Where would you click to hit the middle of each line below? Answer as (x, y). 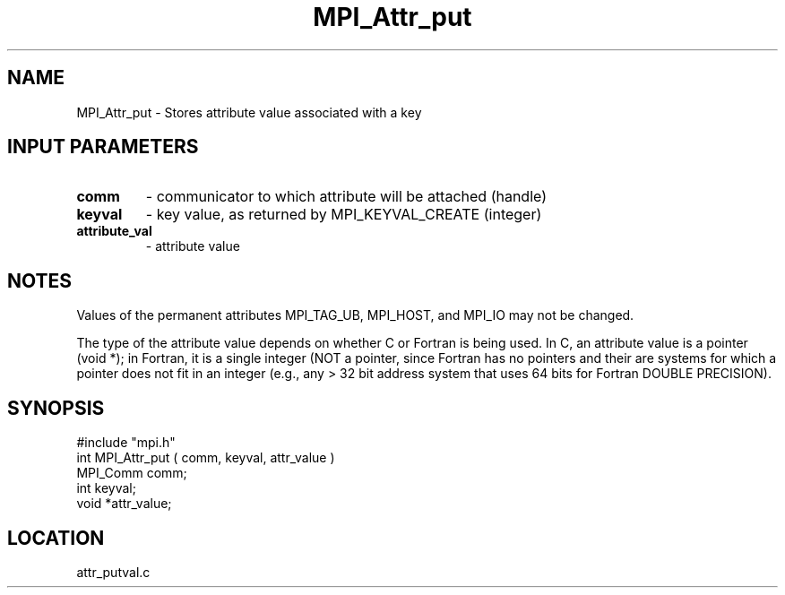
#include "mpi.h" (126, 443)
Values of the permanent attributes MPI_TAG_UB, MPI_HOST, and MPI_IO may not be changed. (355, 315)
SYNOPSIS (56, 408)
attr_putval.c (113, 572)
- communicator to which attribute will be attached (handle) (346, 197)
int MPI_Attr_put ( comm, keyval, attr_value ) (206, 458)
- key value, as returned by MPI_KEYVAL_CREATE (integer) (344, 215)
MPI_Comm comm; (132, 473)
